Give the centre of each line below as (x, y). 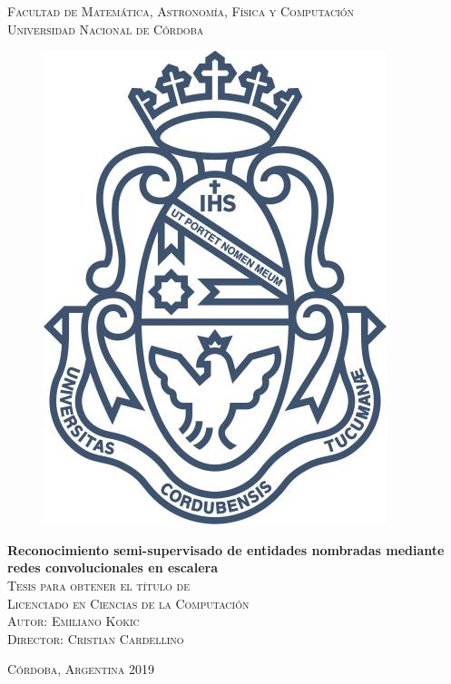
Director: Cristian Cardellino (96, 638)
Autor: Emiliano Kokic (74, 621)
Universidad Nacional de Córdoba (106, 29)
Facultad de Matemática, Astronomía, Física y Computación (181, 11)
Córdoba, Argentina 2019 (81, 669)
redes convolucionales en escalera (113, 567)
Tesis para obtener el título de (98, 585)
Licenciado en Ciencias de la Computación (128, 603)
